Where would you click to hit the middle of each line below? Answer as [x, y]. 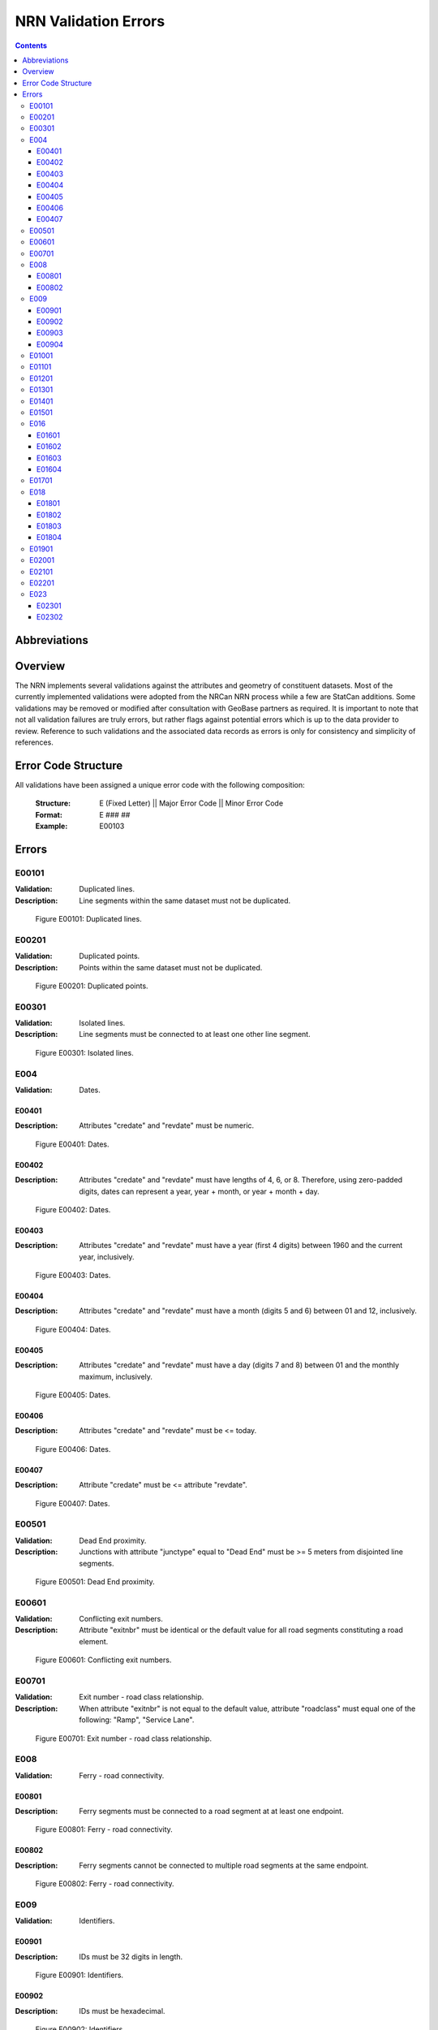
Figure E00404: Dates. [73, 1329]
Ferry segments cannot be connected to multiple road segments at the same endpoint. [224, 1865]
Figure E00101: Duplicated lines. [88, 918]
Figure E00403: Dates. [73, 1276]
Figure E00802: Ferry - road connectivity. [105, 1884]
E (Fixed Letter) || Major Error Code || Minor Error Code [191, 803]
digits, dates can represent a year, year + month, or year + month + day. [199, 1191]
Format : [49, 814]
